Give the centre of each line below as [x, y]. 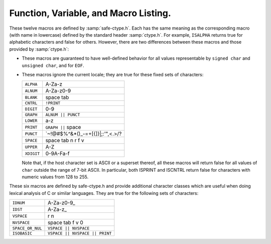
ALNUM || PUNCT [63, 115]
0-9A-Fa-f [57, 154]
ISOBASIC [22, 233]
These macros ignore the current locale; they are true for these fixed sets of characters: [113, 74]
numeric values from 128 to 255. [55, 177]
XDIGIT [32, 153]
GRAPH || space [63, 127]
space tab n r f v [65, 141]
